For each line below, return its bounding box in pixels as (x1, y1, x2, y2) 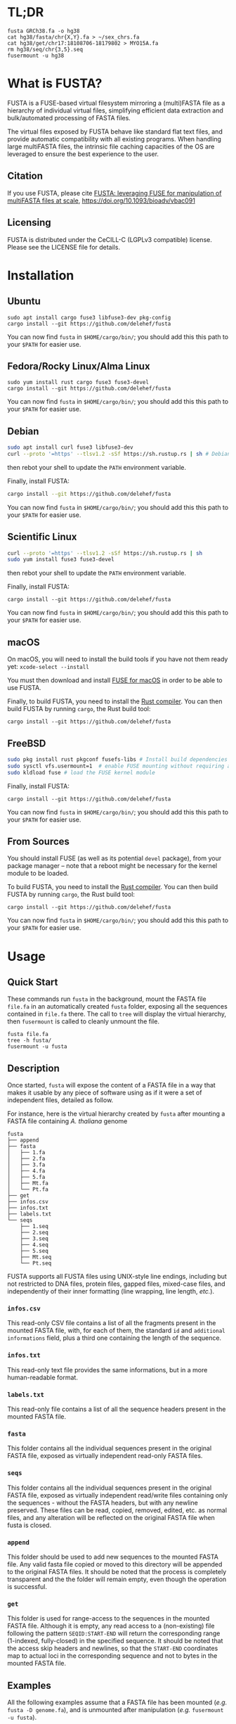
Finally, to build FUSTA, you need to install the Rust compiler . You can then (7, 697, 223, 705)
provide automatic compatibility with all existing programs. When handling (7, 134, 221, 143)
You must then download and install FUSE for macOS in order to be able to (7, 676, 223, 684)
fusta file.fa (7, 1031, 49, 1038)
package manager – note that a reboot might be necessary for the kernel (7, 862, 218, 870)
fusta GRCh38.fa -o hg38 (7, 27, 80, 34)
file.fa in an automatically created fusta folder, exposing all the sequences (7, 1002, 228, 1011)
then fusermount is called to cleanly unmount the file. (7, 1017, 160, 1026)
